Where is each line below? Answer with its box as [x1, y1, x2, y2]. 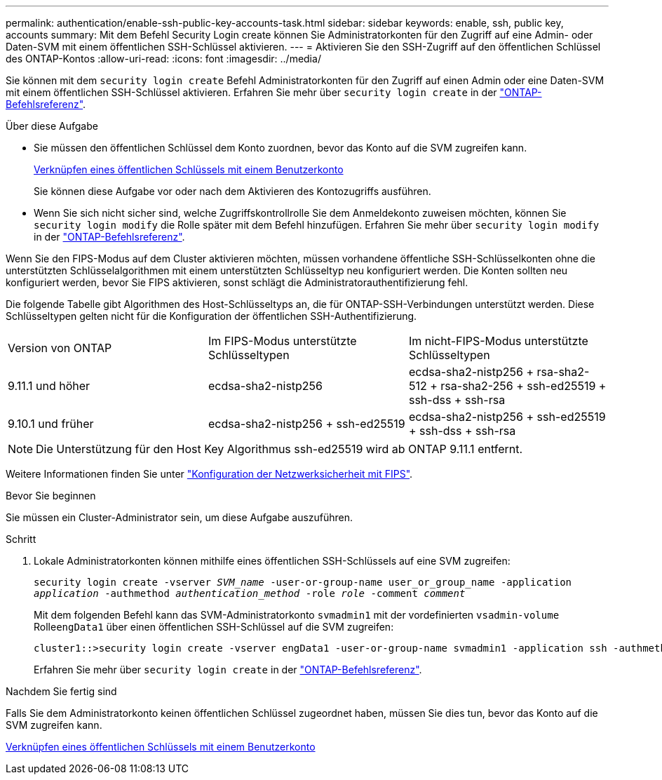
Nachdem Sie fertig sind [6, 685, 117, 697]
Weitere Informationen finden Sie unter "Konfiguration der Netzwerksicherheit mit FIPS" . [6, 468, 413, 480]
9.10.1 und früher [8, 417, 94, 431]
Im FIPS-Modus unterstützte [208, 334, 357, 348]
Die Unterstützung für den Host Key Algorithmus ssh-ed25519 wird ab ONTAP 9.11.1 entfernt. [36, 442, 523, 456]
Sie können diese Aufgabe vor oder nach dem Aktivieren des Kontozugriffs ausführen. [34, 185, 431, 197]
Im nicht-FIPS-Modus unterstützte [408, 334, 588, 348]
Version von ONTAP [8, 341, 112, 355]
